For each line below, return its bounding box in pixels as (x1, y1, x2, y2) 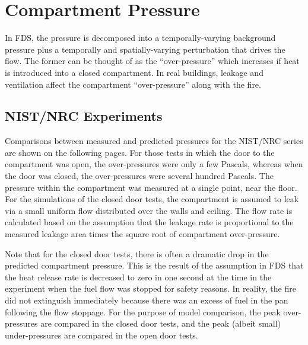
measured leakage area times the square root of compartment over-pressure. (5, 228, 280, 240)
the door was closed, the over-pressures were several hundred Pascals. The (5, 170, 274, 182)
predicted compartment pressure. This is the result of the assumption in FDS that (5, 259, 304, 271)
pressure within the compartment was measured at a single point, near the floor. (5, 181, 297, 193)
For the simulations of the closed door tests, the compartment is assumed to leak (5, 193, 299, 205)
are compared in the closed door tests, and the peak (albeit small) (40, 317, 281, 330)
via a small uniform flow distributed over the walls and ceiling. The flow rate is (5, 204, 293, 216)
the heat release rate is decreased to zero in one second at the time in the (5, 270, 272, 283)
